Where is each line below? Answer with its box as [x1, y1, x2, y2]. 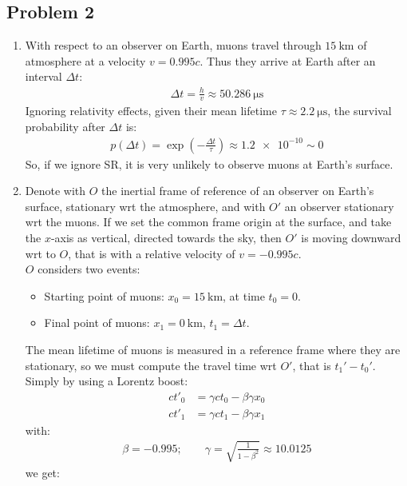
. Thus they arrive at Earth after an [200, 52, 376, 69]
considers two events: [38, 261, 140, 277]
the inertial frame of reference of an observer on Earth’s [101, 182, 374, 199]
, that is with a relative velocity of [68, 245, 235, 261]
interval [25, 68, 62, 85]
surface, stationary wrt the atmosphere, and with [25, 197, 266, 214]
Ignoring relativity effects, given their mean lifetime [25, 102, 277, 119]
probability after [25, 118, 105, 134]
